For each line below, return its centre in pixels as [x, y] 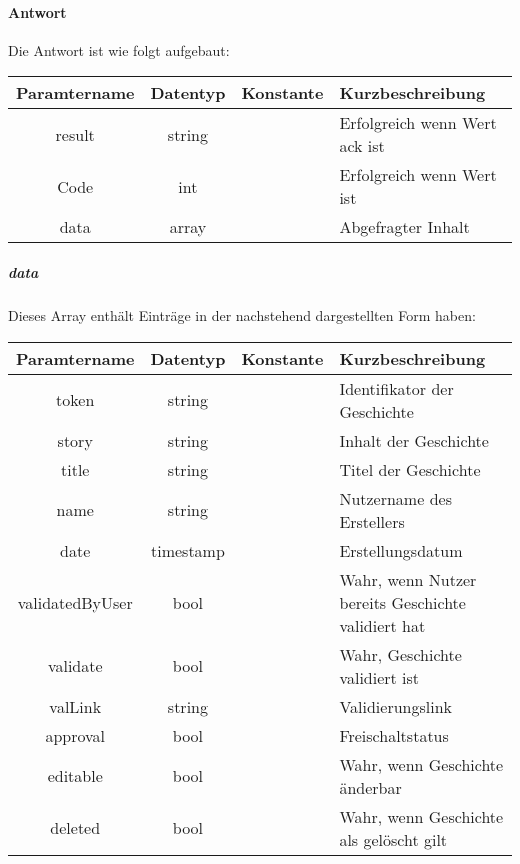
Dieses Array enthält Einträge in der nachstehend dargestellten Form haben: [242, 314]
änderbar [370, 787]
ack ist [362, 146]
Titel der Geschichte [410, 469]
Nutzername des [395, 498]
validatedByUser [75, 602]
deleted [75, 828]
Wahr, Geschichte [400, 654]
